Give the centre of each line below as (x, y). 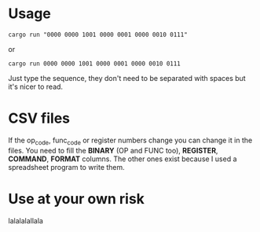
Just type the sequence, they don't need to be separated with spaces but (127, 78)
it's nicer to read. (36, 87)
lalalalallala (26, 220)
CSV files (39, 118)
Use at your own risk (77, 199)
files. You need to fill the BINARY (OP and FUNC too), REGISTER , (113, 150)
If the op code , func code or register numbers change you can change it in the (130, 141)
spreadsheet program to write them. (67, 167)
